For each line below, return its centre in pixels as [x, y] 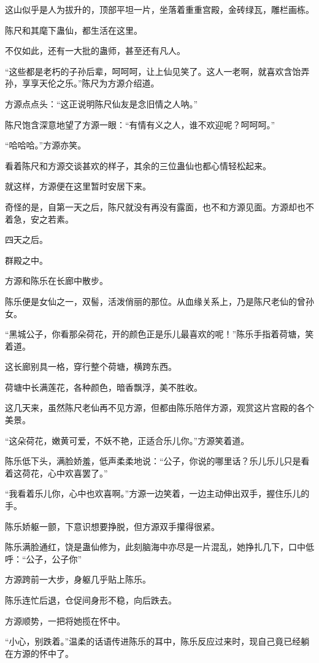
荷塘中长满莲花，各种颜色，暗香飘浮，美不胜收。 [104, 387]
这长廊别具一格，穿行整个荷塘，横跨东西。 [91, 366]
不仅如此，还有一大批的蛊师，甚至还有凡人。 [95, 51]
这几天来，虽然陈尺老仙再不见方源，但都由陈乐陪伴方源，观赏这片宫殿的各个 [159, 408]
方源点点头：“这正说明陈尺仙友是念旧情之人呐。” [102, 103]
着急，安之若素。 [39, 219]
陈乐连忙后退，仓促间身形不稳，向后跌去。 [91, 600]
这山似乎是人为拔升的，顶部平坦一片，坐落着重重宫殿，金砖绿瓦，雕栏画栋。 [159, 9]
